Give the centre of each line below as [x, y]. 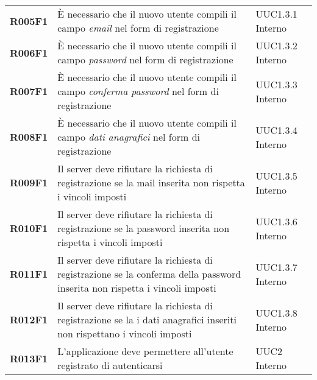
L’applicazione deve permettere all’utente [145, 351]
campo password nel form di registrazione [145, 59]
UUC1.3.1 [276, 14]
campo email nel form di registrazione [138, 28]
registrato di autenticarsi [110, 365]
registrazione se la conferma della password [149, 274]
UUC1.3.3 [276, 84]
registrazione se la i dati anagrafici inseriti [147, 319]
